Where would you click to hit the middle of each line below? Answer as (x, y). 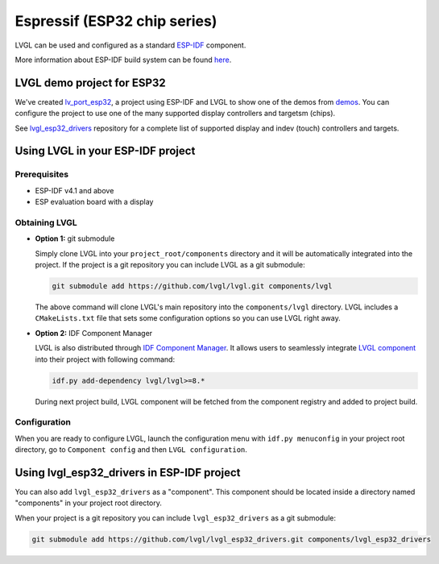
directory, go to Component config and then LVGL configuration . (131, 450)
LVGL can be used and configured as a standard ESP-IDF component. (130, 45)
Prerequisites (41, 175)
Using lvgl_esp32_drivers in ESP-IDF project (128, 473)
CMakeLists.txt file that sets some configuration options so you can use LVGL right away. (188, 318)
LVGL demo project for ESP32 (91, 83)
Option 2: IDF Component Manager (94, 333)
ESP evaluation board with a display (94, 202)
